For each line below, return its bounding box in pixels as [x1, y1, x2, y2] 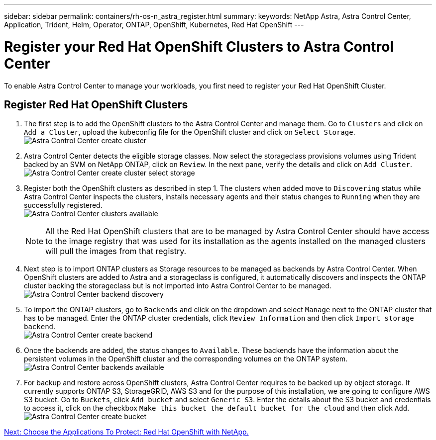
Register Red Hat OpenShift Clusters [4, 98, 188, 111]
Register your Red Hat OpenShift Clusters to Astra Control [4, 38, 394, 55]
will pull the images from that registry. [45, 246, 187, 257]
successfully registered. [24, 201, 103, 210]
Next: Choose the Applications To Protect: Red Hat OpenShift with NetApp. [4, 428, 249, 437]
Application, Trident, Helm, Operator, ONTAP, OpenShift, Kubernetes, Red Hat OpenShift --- [4, 20, 304, 29]
